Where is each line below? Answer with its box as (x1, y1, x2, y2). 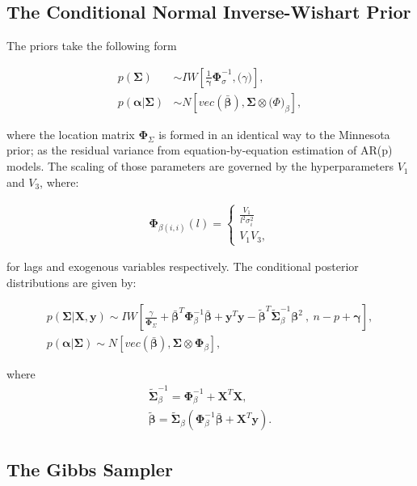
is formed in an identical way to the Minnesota (158, 125, 390, 142)
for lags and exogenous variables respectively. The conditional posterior (6, 258, 359, 275)
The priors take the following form (6, 37, 177, 54)
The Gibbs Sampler (6, 456, 173, 481)
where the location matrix (6, 125, 135, 142)
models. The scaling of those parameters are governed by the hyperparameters (6, 158, 394, 175)
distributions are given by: (6, 273, 137, 290)
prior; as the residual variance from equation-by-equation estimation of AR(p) (6, 142, 393, 158)
